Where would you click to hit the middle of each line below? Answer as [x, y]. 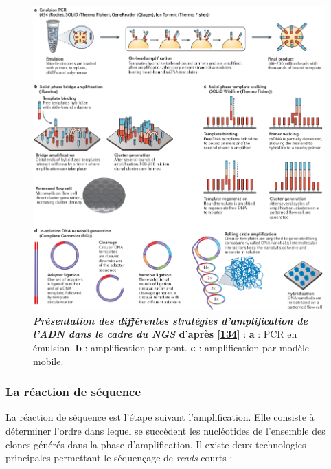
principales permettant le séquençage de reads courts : [119, 458]
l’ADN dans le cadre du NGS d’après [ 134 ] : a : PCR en [165, 334]
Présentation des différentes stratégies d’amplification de [171, 320]
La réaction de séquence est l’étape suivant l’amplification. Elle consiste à [160, 417]
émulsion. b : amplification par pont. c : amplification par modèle [171, 347]
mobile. [48, 361]
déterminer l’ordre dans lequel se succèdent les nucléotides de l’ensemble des [165, 430]
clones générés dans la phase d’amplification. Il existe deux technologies [156, 444]
